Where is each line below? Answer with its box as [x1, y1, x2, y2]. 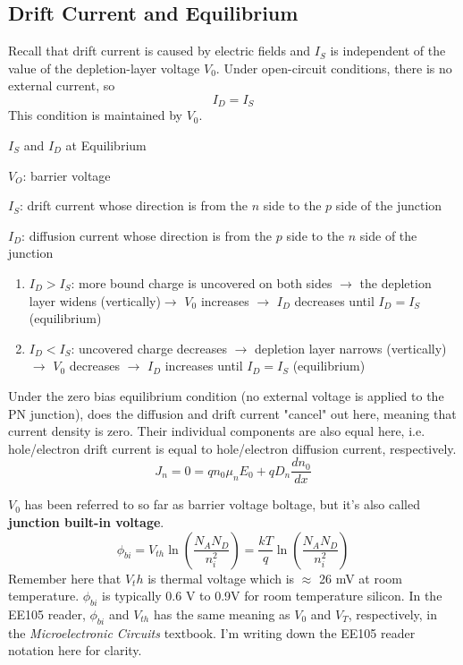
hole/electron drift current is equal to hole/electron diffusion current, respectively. [8, 439, 457, 457]
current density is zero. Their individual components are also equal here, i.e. [8, 422, 425, 440]
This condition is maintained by [8, 106, 183, 124]
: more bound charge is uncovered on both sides [71, 274, 333, 292]
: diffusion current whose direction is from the [21, 226, 273, 244]
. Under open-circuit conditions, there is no [215, 58, 452, 77]
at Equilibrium [65, 136, 147, 155]
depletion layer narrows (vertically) [255, 338, 447, 357]
